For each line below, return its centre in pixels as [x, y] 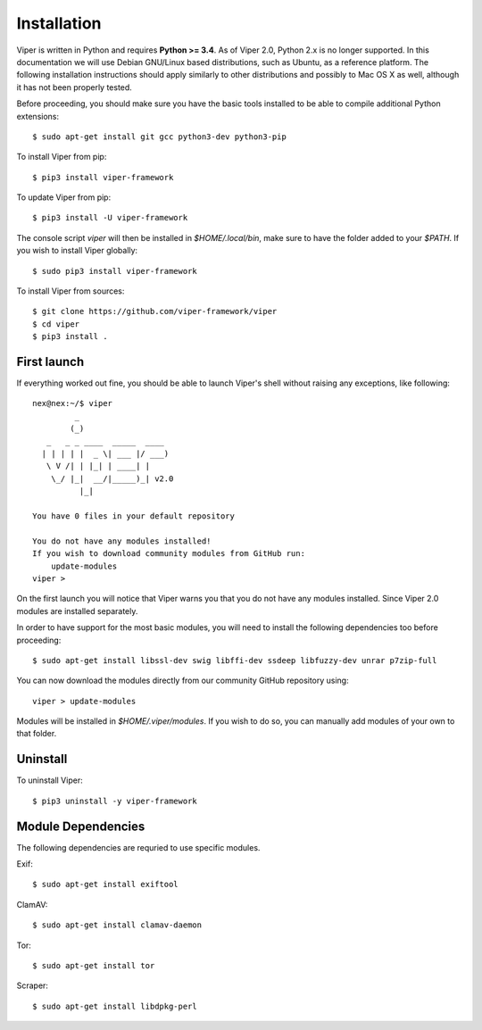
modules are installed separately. [77, 611]
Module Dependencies [81, 826]
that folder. [37, 734]
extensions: [38, 116]
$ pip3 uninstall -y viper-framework [115, 801]
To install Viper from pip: [62, 157]
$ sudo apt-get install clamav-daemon [117, 925]
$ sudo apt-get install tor [94, 966]
